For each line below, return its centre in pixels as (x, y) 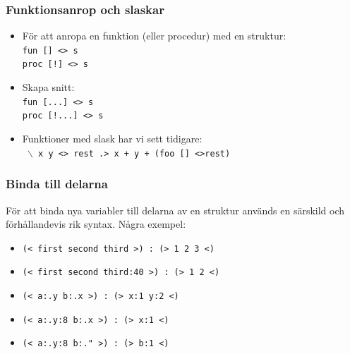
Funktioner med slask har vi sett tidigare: (112, 139)
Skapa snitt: (48, 87)
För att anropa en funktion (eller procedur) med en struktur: (154, 36)
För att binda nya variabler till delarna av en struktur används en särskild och (175, 210)
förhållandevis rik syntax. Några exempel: (96, 224)
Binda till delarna (57, 184)
